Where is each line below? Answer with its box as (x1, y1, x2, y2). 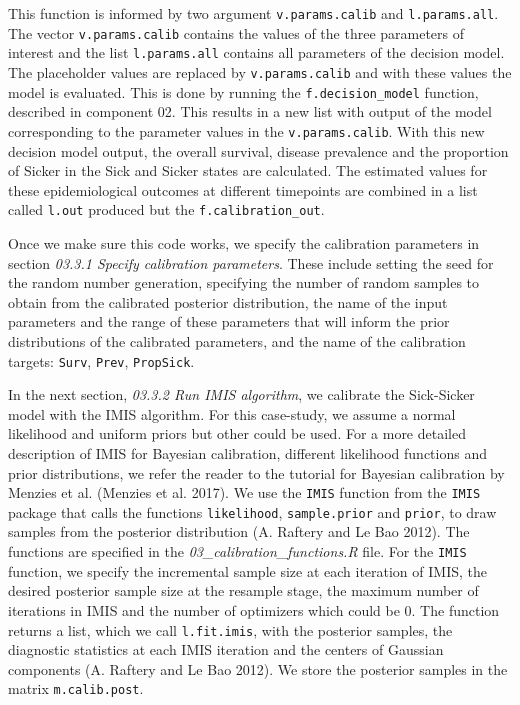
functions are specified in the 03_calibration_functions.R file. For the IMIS (8, 541, 467, 562)
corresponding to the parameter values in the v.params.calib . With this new (8, 120, 485, 141)
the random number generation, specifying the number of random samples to (8, 272, 480, 293)
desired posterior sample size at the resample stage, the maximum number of (8, 580, 479, 601)
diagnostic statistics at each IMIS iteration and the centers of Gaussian (8, 639, 444, 660)
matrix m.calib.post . (8, 678, 144, 699)
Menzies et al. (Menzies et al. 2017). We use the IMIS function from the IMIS (8, 482, 481, 503)
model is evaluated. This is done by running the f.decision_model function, (8, 81, 479, 102)
